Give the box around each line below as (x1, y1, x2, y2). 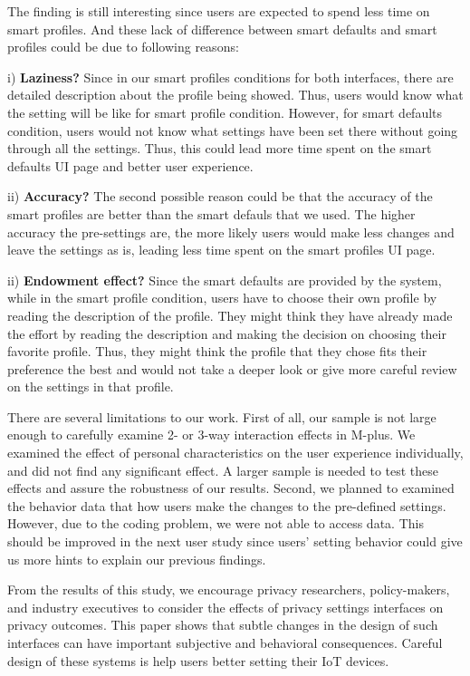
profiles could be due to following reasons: (7, 37, 239, 56)
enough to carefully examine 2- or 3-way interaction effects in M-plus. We (7, 425, 416, 444)
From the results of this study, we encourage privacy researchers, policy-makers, (7, 580, 450, 599)
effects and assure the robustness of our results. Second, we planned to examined (7, 478, 455, 497)
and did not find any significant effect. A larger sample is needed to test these (7, 460, 439, 479)
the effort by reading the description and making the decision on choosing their (7, 324, 446, 343)
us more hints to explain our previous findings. (7, 549, 266, 568)
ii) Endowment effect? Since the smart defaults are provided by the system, (7, 270, 442, 289)
